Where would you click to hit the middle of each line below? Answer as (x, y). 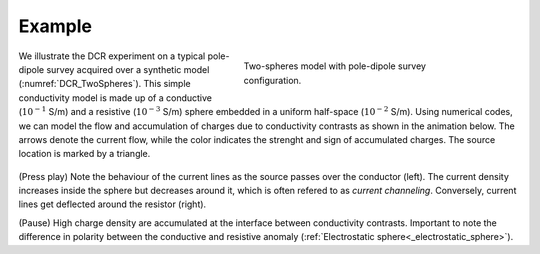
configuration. (272, 80)
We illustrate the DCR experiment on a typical (112, 56)
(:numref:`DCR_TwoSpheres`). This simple (104, 84)
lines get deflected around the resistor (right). (112, 204)
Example (55, 26)
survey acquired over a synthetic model (128, 69)
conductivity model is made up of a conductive (115, 97)
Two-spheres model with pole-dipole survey (335, 66)
